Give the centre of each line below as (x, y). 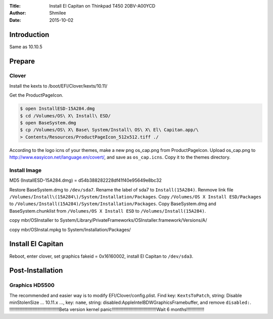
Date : (15, 20)
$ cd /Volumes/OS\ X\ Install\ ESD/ (65, 116)
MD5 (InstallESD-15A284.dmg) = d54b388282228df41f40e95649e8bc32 (85, 180)
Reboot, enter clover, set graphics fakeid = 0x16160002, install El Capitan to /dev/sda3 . (101, 256)
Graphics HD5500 (32, 285)
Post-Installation (36, 271)
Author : (18, 13)
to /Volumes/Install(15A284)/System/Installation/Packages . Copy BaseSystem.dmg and (113, 204)
